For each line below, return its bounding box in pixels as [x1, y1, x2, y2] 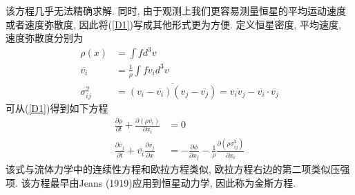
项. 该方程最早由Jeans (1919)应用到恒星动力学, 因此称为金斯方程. [6, 175, 296, 189]
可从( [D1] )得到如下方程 [6, 101, 108, 115]
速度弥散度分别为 [6, 30, 83, 45]
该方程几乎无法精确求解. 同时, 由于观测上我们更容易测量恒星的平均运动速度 [6, 3, 347, 17]
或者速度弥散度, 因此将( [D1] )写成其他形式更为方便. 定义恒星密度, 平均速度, [6, 17, 341, 31]
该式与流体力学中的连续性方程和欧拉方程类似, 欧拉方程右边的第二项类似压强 [6, 162, 350, 176]
